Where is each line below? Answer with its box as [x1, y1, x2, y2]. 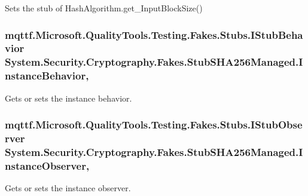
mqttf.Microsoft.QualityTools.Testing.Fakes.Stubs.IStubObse [5, 117, 303, 132]
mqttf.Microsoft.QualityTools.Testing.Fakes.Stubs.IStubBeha [5, 27, 303, 42]
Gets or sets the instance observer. [5, 182, 131, 194]
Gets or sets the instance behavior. [5, 91, 132, 104]
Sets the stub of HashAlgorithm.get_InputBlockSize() [5, 2, 203, 14]
